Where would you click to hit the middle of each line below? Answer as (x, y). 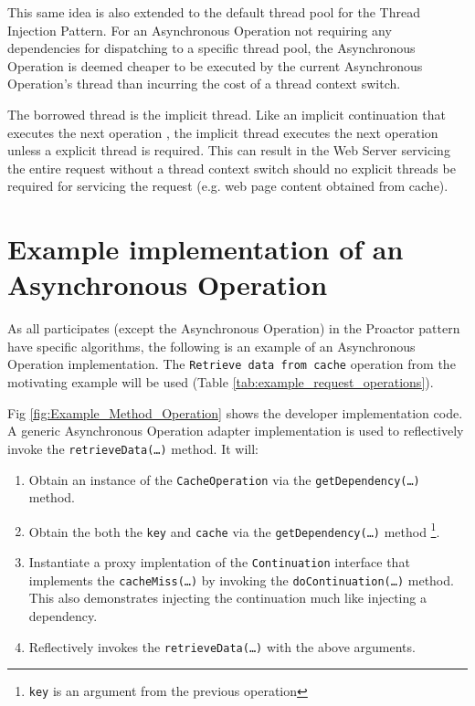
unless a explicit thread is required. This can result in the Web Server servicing (229, 150)
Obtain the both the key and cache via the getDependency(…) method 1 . (234, 530)
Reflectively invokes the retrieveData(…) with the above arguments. (222, 646)
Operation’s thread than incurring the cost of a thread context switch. (204, 84)
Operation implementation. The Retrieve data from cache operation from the (232, 364)
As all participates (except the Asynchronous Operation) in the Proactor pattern (234, 328)
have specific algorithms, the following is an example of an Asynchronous (211, 346)
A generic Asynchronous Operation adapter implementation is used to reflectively (236, 431)
